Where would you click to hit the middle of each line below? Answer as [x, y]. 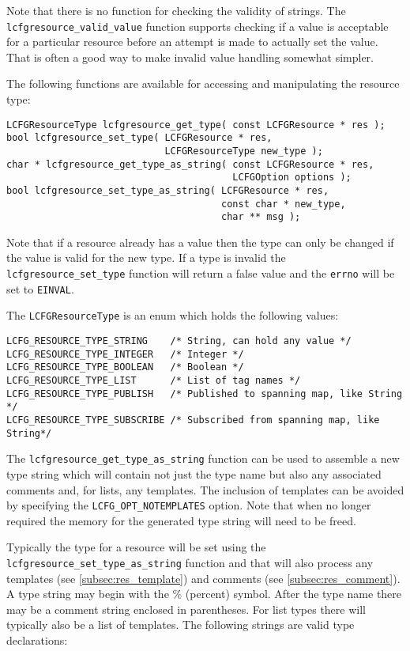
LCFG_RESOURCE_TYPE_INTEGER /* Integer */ [125, 354]
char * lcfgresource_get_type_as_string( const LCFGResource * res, [190, 164]
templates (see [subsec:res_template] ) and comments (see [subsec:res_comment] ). [203, 578]
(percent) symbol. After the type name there [293, 594]
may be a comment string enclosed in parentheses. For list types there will [186, 609]
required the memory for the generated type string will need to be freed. [181, 520]
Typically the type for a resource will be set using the [136, 547]
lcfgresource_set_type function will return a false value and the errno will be [201, 273]
